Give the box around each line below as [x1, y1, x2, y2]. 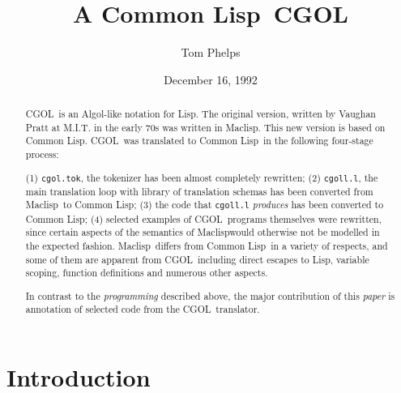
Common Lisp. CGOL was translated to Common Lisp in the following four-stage [25, 134, 373, 147]
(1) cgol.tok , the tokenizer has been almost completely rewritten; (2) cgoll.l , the [25, 170, 378, 184]
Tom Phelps [181, 44, 241, 61]
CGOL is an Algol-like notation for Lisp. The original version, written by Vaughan [25, 107, 376, 121]
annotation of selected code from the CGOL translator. [25, 302, 260, 316]
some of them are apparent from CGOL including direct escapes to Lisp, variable [25, 252, 369, 266]
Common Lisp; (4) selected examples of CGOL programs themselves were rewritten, [25, 211, 382, 225]
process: [25, 147, 59, 161]
